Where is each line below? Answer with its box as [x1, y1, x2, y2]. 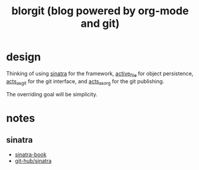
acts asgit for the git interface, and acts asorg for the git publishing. [6, 77, 164, 86]
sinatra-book [14, 150, 46, 158]
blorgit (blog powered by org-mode [11, 4, 189, 18]
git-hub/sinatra [14, 157, 52, 164]
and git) [80, 17, 120, 30]
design [6, 51, 41, 64]
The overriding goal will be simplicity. [6, 90, 98, 97]
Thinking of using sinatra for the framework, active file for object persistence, [6, 70, 194, 78]
